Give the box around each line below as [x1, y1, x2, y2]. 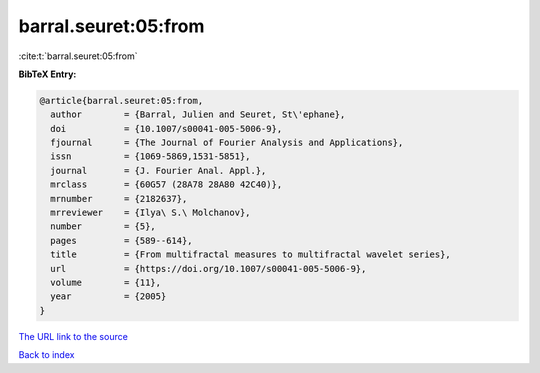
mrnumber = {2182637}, [50, 193, 188, 204]
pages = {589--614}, [50, 235, 194, 246]
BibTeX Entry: [18, 68, 77, 80]
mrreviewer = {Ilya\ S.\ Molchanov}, [50, 207, 251, 219]
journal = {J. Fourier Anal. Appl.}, [50, 165, 267, 176]
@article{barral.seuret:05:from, [39, 95, 204, 106]
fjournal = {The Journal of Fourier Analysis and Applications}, [50, 137, 404, 149]
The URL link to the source [18, 330, 129, 342]
